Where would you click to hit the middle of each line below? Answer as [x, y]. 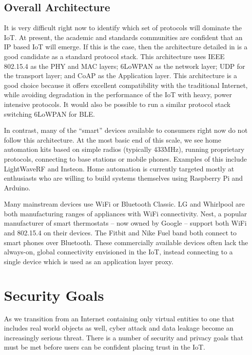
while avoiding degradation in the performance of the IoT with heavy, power [118, 94]
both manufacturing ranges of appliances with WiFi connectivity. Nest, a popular [126, 213]
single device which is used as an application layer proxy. [89, 261]
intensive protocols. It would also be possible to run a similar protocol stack [117, 104]
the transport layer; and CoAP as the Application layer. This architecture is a [121, 75]
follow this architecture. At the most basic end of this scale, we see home [113, 139]
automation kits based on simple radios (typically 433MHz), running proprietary [124, 149]
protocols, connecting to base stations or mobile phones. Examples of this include [126, 158]
